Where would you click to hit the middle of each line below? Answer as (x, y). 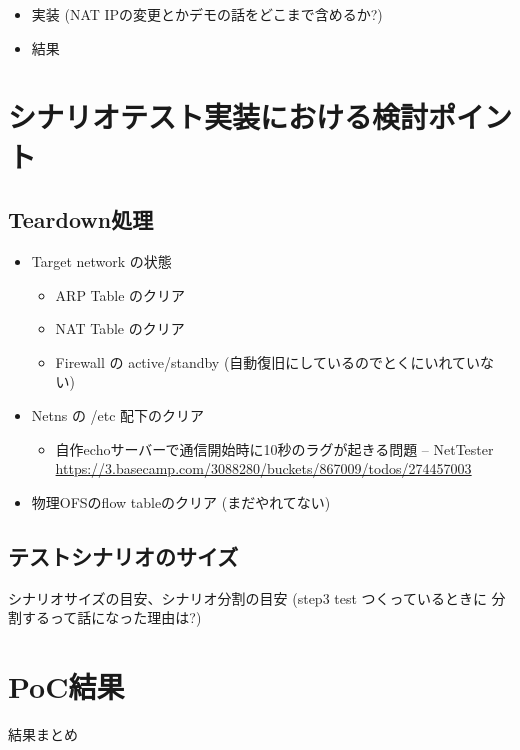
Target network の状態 (101, 260)
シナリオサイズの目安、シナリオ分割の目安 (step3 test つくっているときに (247, 597)
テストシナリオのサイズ (123, 555)
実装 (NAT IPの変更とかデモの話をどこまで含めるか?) (207, 14)
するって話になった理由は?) (111, 617)
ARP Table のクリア (120, 294)
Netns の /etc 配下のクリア (118, 414)
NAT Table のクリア (120, 328)
